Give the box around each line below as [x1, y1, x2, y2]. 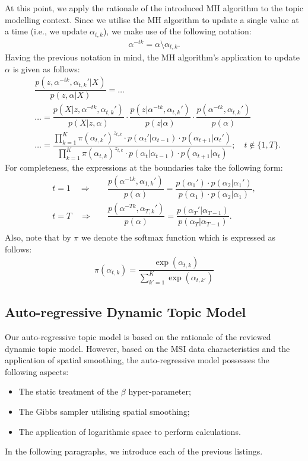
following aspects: [5, 365, 69, 377]
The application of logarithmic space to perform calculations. [18, 425, 241, 437]
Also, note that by [5, 231, 71, 244]
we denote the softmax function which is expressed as [81, 231, 276, 244]
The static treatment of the [18, 385, 119, 398]
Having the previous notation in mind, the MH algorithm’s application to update [5, 51, 300, 63]
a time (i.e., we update [5, 25, 87, 37]
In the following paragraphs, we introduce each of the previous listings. [5, 445, 263, 457]
